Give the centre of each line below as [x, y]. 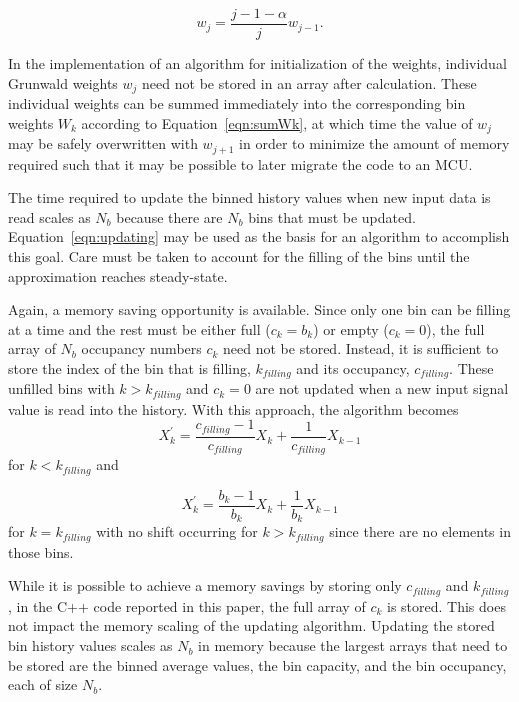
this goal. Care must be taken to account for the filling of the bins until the [239, 255]
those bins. [41, 551]
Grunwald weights [63, 82]
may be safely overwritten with [103, 143]
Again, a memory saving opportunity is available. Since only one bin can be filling [259, 309]
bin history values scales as [90, 645]
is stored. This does [446, 605]
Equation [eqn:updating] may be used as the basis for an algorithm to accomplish [259, 236]
